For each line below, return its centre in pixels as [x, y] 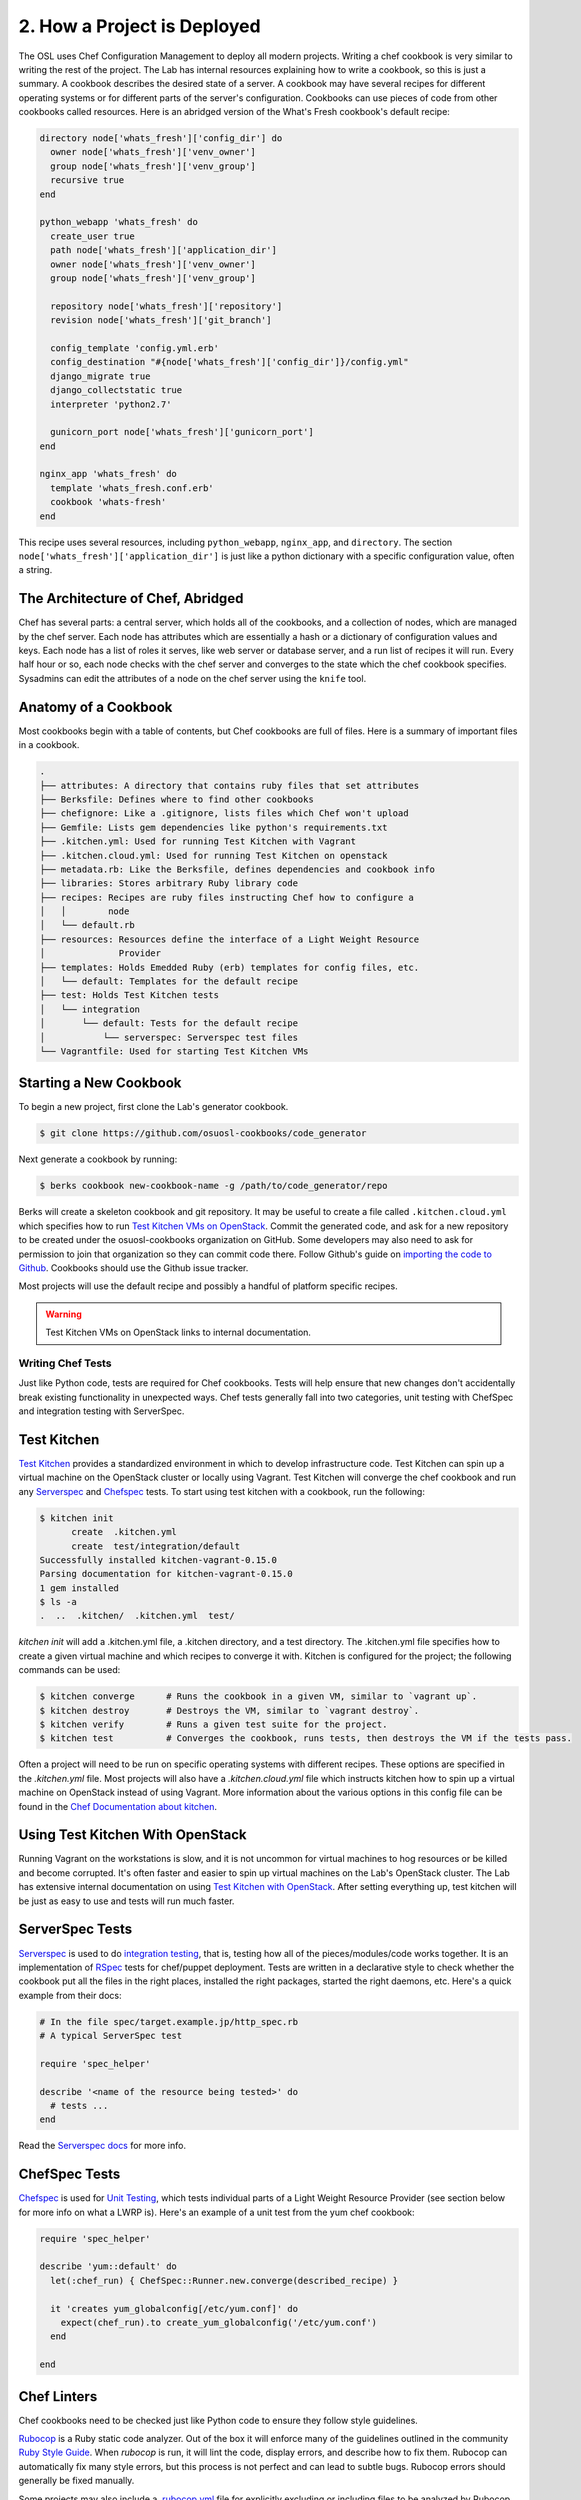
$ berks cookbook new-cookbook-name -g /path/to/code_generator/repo [213, 1186]
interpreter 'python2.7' [111, 404]
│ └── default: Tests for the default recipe [169, 1023]
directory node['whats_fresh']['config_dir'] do [161, 138]
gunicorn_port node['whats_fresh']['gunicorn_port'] [182, 432]
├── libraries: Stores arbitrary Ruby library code [169, 883]
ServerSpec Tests [75, 1929]
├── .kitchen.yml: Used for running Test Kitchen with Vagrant [198, 841]
